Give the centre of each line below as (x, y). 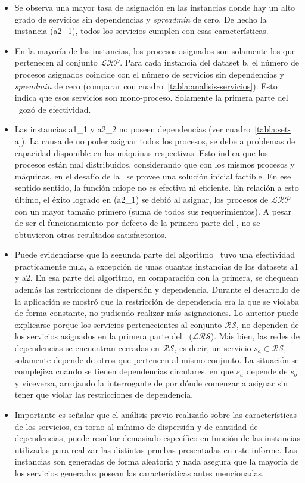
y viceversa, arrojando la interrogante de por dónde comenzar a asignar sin (151, 383)
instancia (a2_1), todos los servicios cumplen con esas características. (141, 31)
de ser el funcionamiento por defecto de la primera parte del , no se (137, 223)
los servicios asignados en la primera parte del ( (103, 336)
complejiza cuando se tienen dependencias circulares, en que (124, 371)
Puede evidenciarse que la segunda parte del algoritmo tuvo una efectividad (155, 254)
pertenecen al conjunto (56, 62)
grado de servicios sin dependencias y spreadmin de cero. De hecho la (141, 19)
